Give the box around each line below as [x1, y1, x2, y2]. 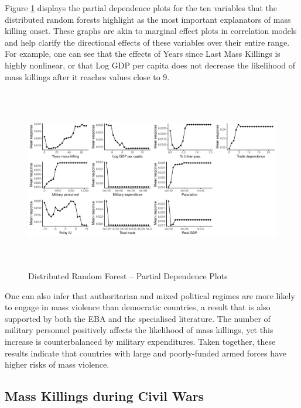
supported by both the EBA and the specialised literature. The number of [5, 312, 271, 324]
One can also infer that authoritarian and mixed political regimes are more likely [5, 289, 295, 301]
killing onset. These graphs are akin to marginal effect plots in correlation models [5, 25, 297, 37]
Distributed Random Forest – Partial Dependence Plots [28, 270, 228, 282]
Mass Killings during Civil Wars [5, 387, 204, 405]
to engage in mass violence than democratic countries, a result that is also [5, 301, 271, 313]
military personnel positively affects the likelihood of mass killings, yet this [5, 324, 273, 336]
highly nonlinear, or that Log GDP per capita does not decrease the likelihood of [5, 59, 296, 71]
